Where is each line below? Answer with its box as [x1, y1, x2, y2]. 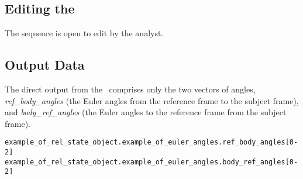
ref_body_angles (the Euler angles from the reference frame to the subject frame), [5, 94, 299, 106]
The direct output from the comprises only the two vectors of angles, [5, 83, 256, 95]
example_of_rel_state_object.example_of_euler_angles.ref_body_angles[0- [5, 138, 298, 147]
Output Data [5, 56, 85, 74]
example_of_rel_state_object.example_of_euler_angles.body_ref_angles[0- [5, 157, 298, 166]
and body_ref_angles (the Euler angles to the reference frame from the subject [5, 106, 287, 118]
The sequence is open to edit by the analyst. [5, 27, 164, 39]
